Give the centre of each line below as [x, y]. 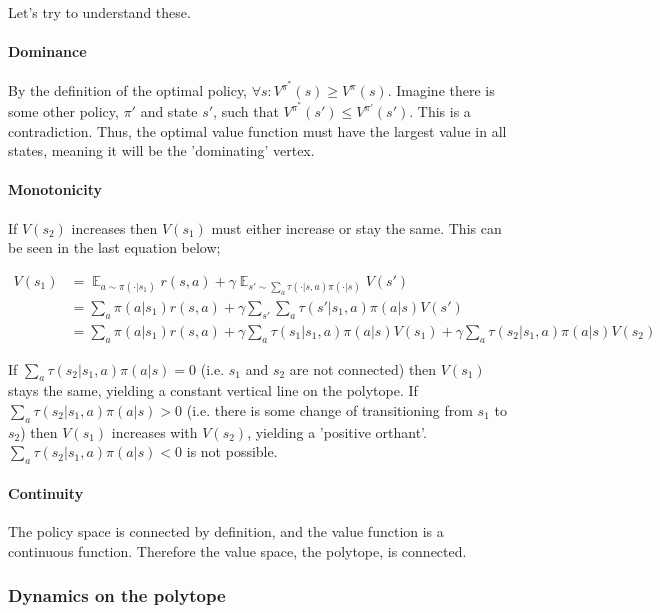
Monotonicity [55, 189]
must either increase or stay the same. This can [356, 227]
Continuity [46, 492]
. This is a [440, 111]
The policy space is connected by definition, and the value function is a [226, 530]
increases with [154, 431]
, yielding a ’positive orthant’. [337, 431]
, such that [246, 111]
